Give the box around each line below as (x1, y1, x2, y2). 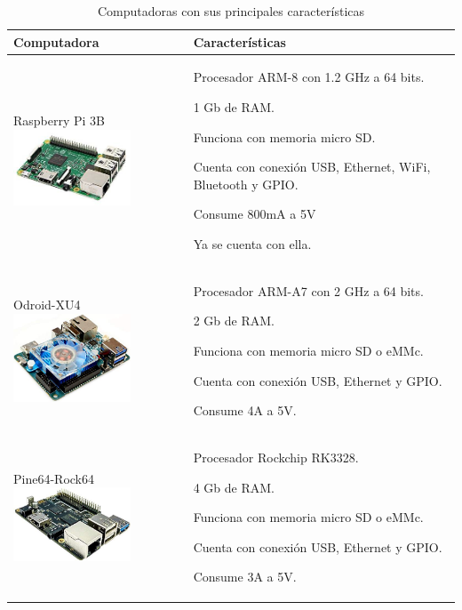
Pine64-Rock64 (13, 469, 94, 487)
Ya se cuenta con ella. (193, 235, 312, 253)
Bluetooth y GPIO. (193, 174, 299, 193)
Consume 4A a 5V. (193, 401, 297, 420)
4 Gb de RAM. (193, 478, 275, 496)
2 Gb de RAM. (193, 311, 275, 330)
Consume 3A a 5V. (193, 567, 297, 586)
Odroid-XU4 (13, 294, 81, 313)
